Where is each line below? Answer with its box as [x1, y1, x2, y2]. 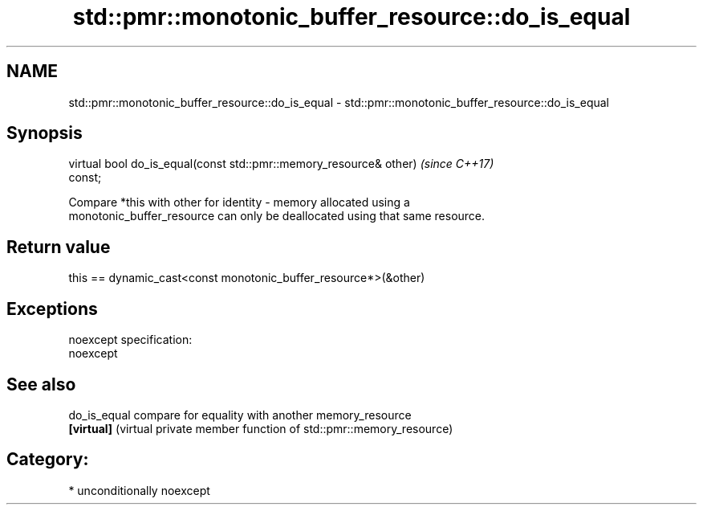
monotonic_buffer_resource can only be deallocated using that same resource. [68, 209, 486, 223]
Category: [6, 449, 89, 470]
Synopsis [6, 123, 83, 144]
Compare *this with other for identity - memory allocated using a [68, 195, 410, 210]
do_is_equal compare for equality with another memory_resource [68, 407, 412, 422]
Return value [6, 236, 111, 257]
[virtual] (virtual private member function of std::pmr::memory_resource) [68, 421, 453, 435]
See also [6, 374, 76, 394]
